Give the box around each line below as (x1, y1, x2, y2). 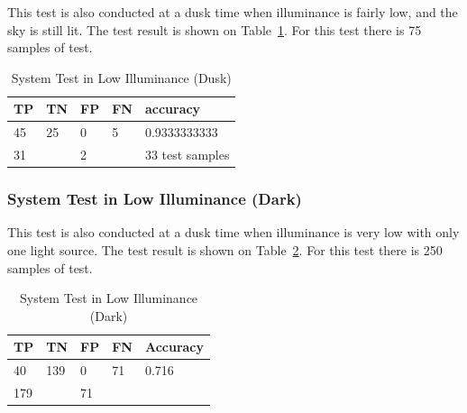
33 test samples (144, 145, 230, 164)
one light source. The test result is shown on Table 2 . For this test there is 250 (7, 240, 443, 259)
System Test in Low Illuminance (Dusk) (11, 68, 232, 87)
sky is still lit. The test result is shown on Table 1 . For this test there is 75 (7, 20, 422, 39)
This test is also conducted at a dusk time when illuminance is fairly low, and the (7, 3, 458, 21)
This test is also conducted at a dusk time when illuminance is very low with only (7, 223, 460, 242)
